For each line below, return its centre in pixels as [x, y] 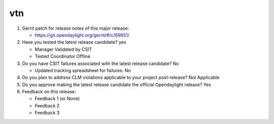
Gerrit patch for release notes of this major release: [76, 28]
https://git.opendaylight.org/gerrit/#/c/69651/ [82, 35]
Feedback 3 [47, 113]
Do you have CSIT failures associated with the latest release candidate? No [100, 64]
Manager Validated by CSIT [63, 49]
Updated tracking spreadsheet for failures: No [83, 70]
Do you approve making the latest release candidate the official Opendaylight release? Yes [117, 84]
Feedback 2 [47, 105]
